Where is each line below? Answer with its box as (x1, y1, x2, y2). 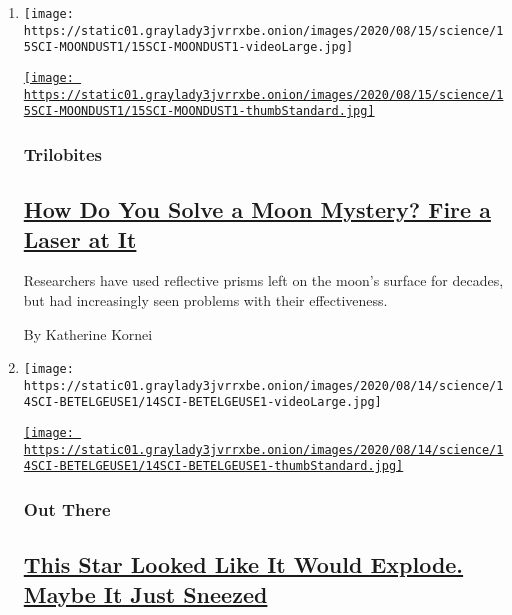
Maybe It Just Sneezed (23, 578, 268, 609)
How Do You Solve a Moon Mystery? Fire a (23, 194, 491, 225)
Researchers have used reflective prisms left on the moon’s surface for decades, (23, 270, 504, 291)
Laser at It (23, 223, 137, 254)
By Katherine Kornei (23, 323, 153, 344)
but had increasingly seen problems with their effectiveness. (23, 289, 388, 310)
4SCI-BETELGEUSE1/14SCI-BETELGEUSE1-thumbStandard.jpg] (23, 459, 404, 474)
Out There (23, 497, 111, 522)
